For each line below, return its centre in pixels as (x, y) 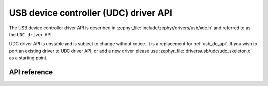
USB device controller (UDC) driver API (91, 13)
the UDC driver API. (31, 34)
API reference (31, 72)
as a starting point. (28, 58)
